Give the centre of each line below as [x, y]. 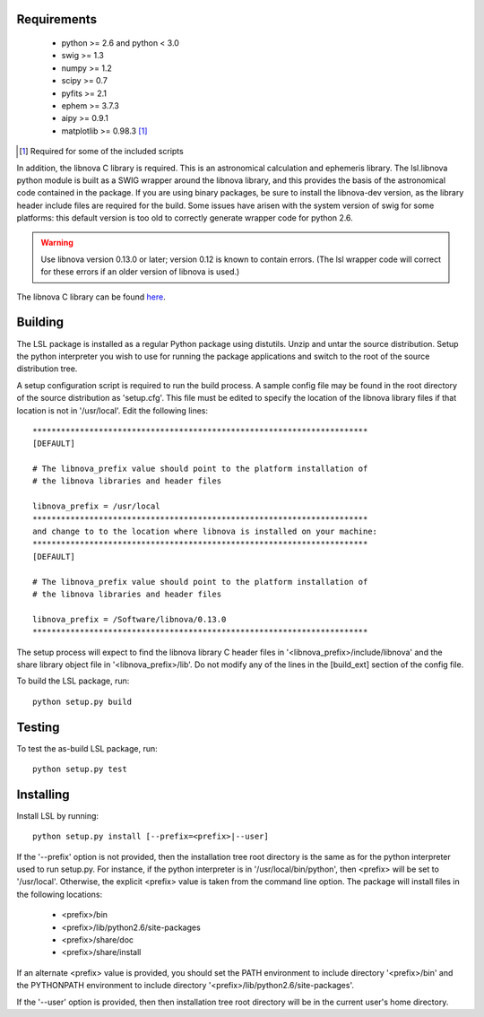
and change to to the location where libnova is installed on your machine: [205, 532]
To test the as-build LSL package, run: [87, 748]
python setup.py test [80, 769]
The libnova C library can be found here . [91, 297]
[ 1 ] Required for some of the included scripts [101, 152]
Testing [38, 727]
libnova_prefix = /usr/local [96, 506]
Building [40, 322]
